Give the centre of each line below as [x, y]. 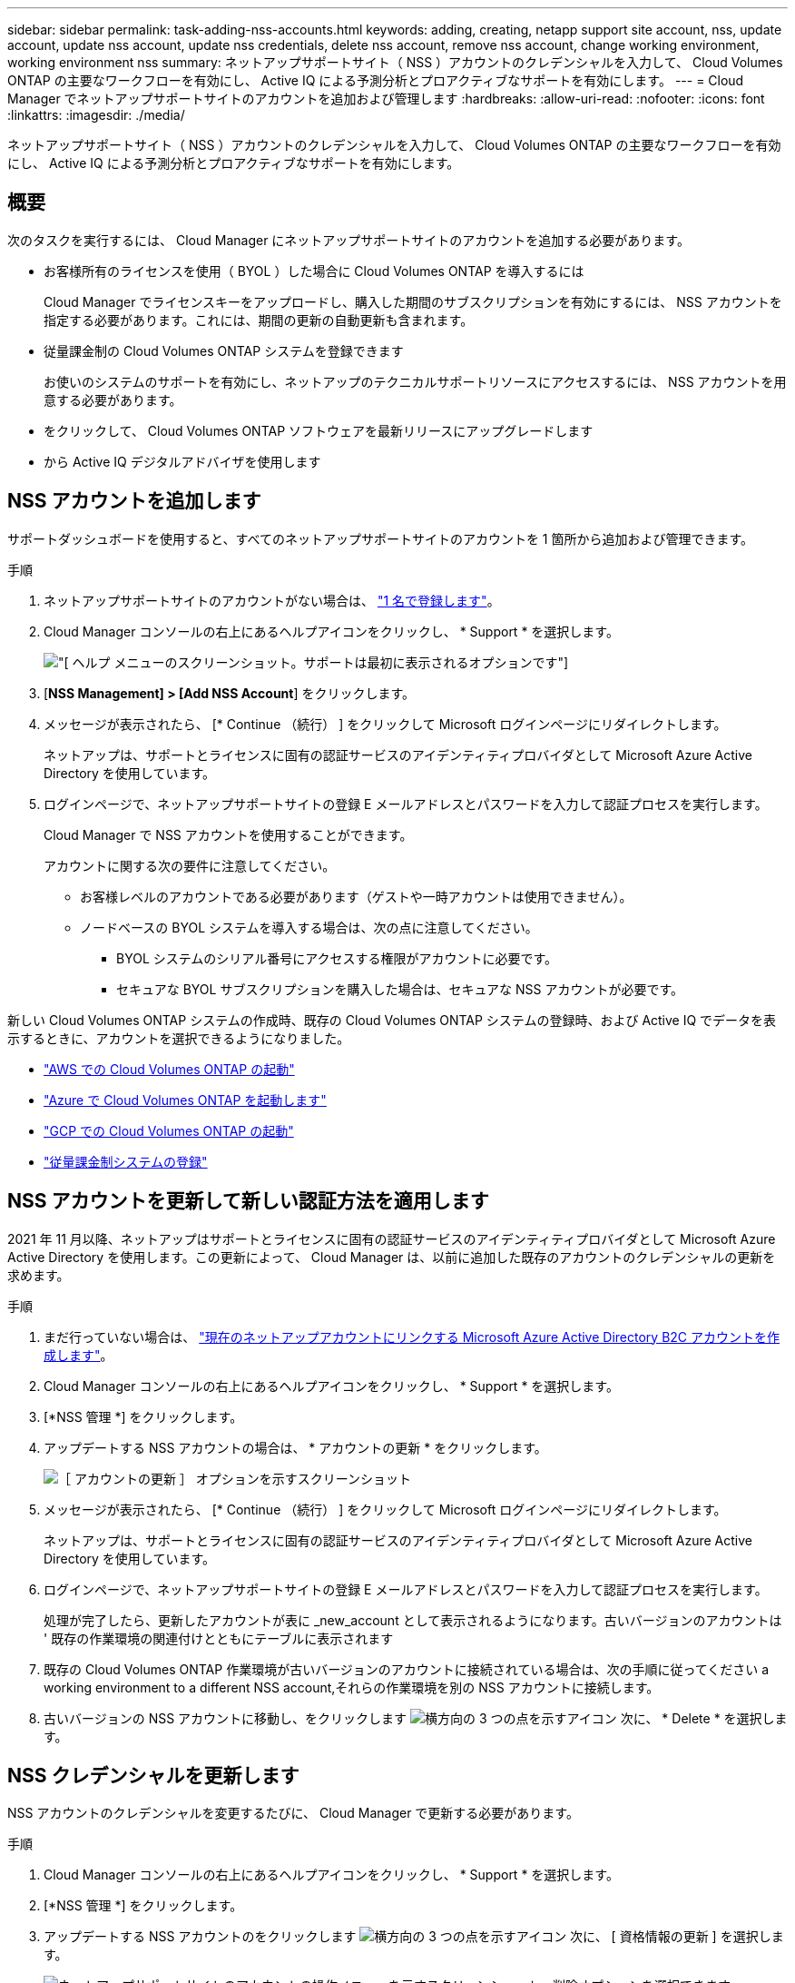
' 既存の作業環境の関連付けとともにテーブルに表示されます [219, 1638]
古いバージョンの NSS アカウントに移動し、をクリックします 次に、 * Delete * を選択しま [416, 1718]
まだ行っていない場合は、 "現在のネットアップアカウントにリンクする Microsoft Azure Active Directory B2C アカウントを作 [412, 1337]
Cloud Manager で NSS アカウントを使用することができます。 [228, 834]
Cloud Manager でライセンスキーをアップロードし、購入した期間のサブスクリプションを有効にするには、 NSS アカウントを [413, 301]
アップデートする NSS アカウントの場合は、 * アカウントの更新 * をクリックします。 [295, 1447]
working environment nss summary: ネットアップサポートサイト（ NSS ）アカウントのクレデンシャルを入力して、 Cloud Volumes [395, 62]
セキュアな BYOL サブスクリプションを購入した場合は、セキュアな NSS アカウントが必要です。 [400, 989]
